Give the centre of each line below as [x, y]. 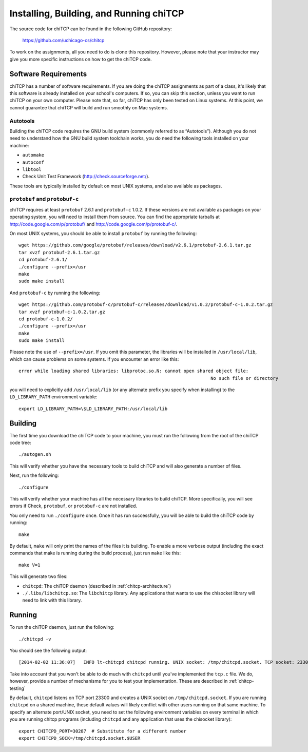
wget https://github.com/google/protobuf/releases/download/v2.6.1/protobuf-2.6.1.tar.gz [135, 245]
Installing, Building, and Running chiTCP [97, 13]
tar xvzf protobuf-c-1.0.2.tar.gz [62, 312]
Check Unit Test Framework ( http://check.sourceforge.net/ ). [86, 177]
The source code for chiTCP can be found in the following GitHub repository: [91, 29]
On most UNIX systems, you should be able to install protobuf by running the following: [103, 233]
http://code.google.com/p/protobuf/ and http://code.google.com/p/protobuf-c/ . [93, 224]
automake [33, 155]
